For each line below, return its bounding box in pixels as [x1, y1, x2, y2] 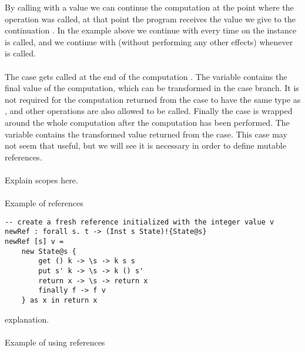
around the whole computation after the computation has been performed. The [5, 116, 290, 128]
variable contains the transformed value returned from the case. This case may [5, 128, 287, 140]
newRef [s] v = [5, 237, 64, 246]
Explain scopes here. [5, 173, 78, 186]
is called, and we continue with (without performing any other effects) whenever [5, 35, 293, 48]
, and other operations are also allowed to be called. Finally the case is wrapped [5, 105, 293, 117]
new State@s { [21, 247, 76, 256]
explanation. [5, 313, 49, 325]
